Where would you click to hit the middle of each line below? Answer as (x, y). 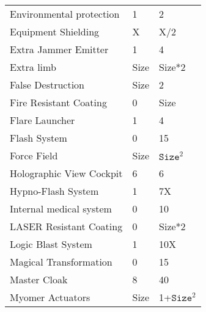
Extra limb (33, 67)
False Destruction (47, 85)
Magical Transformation (61, 262)
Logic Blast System (51, 244)
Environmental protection (65, 14)
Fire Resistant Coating (58, 102)
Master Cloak (39, 279)
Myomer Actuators (50, 297)
